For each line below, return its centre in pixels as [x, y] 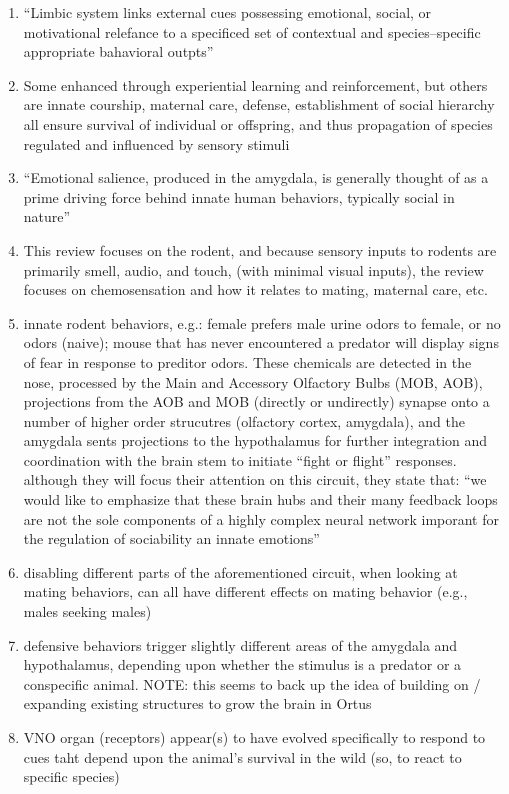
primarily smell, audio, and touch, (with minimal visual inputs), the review [253, 269]
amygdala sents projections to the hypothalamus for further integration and [255, 440]
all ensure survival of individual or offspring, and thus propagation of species [258, 123]
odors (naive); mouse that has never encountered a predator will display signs [261, 342]
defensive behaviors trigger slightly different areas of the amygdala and [240, 644]
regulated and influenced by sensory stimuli [156, 143]
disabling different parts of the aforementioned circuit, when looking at [240, 571]
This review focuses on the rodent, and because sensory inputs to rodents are [260, 249]
